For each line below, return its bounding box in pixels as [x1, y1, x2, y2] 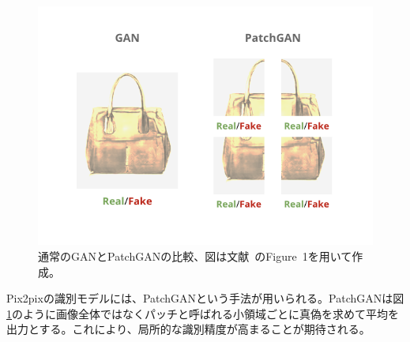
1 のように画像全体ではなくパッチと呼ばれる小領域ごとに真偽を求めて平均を [6, 305, 399, 321]
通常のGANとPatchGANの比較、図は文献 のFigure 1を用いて [38, 248, 352, 265]
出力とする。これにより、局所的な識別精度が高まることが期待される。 [6, 321, 371, 337]
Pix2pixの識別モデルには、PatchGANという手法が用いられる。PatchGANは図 [6, 290, 404, 306]
